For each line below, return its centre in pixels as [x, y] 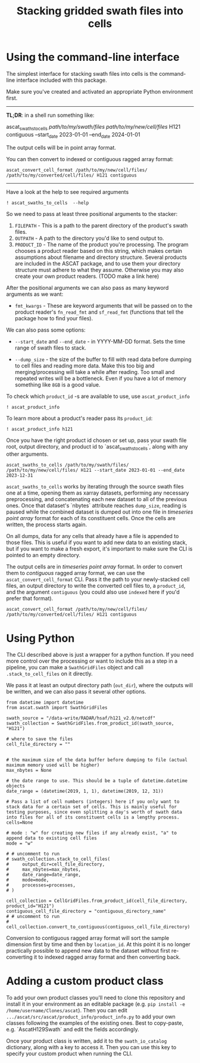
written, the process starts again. [47, 525]
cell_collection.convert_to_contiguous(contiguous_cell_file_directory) [98, 927]
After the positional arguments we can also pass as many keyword [87, 288]
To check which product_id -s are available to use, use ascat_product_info [98, 396]
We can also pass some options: [46, 330]
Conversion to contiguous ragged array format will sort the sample [88, 938]
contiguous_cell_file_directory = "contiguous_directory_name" [86, 911]
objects [16, 786]
